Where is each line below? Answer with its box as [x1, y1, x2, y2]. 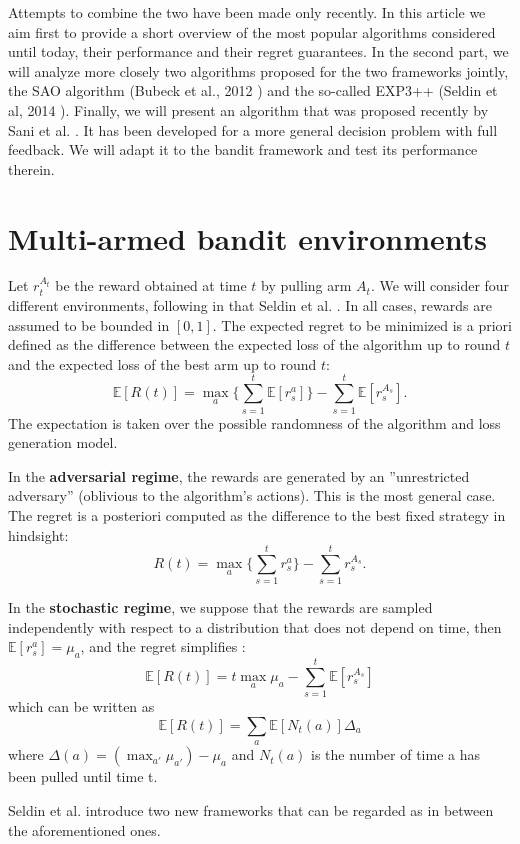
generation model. [8, 432, 118, 453]
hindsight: [8, 524, 69, 545]
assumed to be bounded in [8, 314, 170, 335]
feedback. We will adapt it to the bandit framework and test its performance [8, 139, 478, 160]
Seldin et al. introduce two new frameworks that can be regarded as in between [8, 799, 494, 820]
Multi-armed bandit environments [8, 217, 487, 258]
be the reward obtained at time [55, 275, 247, 296]
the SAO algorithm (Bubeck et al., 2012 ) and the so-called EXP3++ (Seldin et [8, 80, 498, 101]
